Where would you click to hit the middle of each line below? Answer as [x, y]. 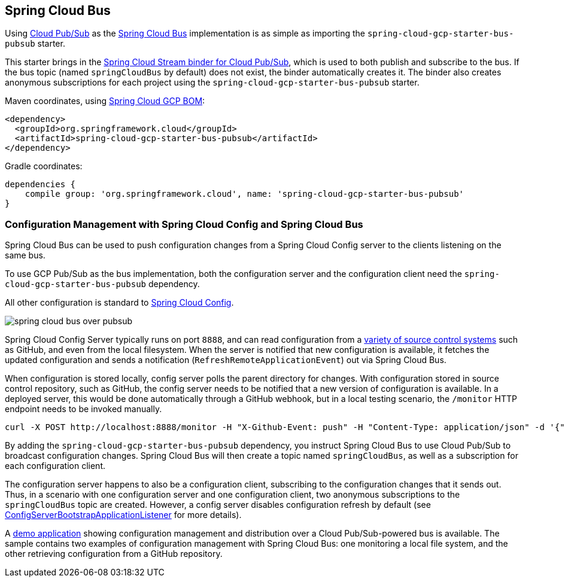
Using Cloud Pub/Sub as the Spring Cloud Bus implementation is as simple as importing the [185, 33]
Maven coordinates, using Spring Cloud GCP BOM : [105, 101]
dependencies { [40, 185]
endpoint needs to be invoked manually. [83, 409]
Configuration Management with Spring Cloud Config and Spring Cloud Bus [184, 224]
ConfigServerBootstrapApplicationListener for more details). [123, 515]
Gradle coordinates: [44, 166]
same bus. [25, 255]
